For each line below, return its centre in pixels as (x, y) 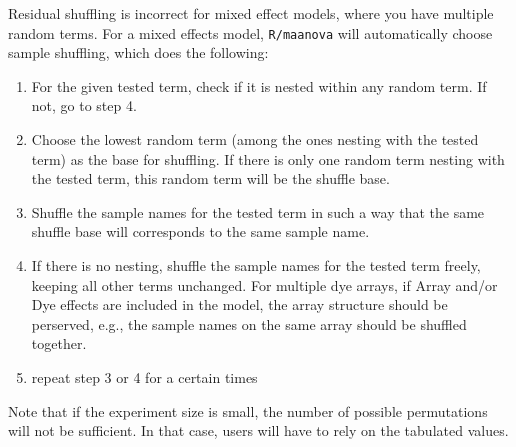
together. (59, 343)
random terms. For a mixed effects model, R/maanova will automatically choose (250, 32)
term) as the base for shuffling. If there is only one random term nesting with (268, 158)
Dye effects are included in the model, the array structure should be (239, 304)
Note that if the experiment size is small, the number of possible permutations (248, 410)
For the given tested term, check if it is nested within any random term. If (259, 85)
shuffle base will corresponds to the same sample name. (200, 231)
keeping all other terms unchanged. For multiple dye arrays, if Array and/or (264, 284)
